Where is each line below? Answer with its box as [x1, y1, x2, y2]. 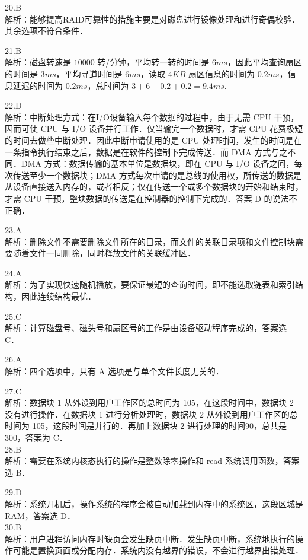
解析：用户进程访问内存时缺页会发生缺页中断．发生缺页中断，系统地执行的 [5, 532, 295, 545]
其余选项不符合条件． [5, 24, 88, 37]
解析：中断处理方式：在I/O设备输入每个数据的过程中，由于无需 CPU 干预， [5, 110, 299, 123]
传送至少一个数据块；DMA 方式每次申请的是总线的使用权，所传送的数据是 [12, 168, 301, 181]
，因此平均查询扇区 [227, 56, 302, 68]
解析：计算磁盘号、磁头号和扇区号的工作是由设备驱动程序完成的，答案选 [5, 322, 287, 334]
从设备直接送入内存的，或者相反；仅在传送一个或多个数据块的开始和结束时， [5, 180, 303, 193]
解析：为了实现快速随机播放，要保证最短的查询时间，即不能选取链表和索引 [5, 278, 295, 291]
